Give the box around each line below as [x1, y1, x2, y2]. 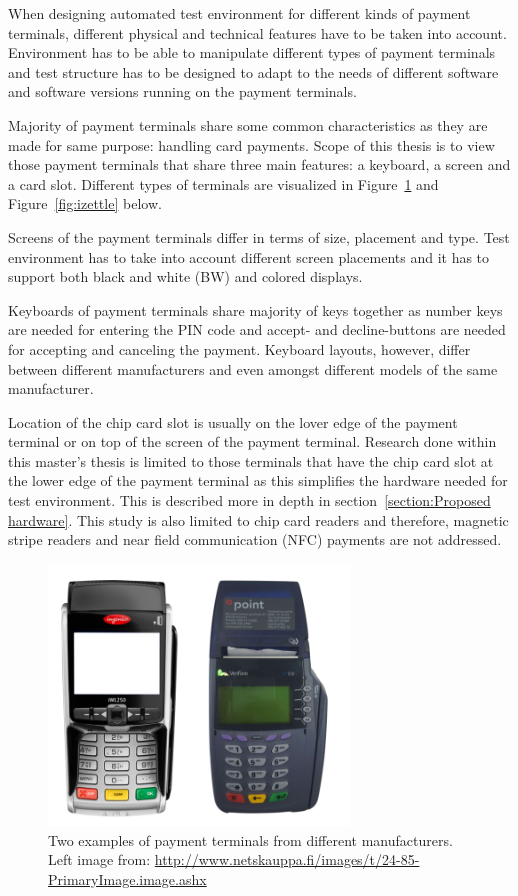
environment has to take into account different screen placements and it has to [8, 246, 490, 267]
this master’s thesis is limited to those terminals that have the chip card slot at [8, 450, 494, 471]
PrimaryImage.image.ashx [48, 868, 207, 889]
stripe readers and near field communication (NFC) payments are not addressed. [8, 529, 502, 550]
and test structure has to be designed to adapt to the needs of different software [8, 61, 499, 82]
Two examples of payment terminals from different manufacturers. [48, 829, 453, 850]
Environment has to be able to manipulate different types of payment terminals [8, 42, 496, 63]
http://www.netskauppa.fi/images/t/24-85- [154, 849, 420, 870]
